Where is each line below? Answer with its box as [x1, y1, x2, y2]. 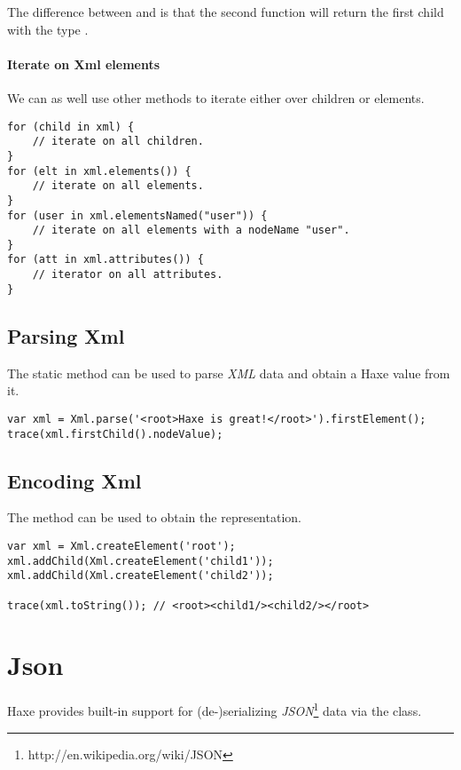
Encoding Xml [7, 466, 142, 494]
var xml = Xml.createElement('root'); [7, 539, 236, 552]
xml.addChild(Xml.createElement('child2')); [7, 569, 274, 583]
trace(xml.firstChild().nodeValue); [7, 427, 223, 441]
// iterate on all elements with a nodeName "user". [32, 224, 350, 237]
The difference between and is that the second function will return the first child [7, 3, 444, 20]
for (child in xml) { [7, 120, 135, 133]
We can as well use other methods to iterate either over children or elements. [7, 88, 425, 107]
